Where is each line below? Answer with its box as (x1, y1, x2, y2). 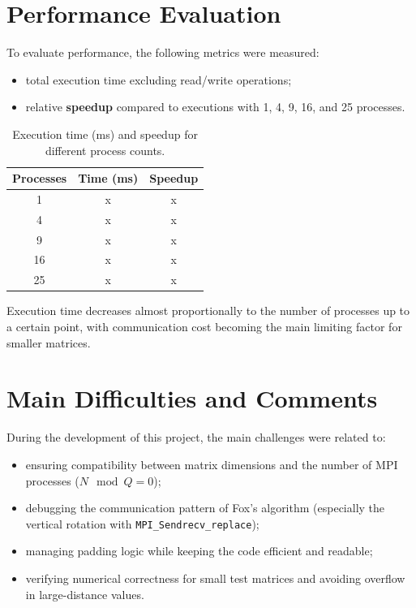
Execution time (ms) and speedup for (12, 125, 198, 142)
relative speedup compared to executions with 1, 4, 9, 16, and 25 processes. (25, 98, 405, 115)
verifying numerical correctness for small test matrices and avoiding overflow (25, 569, 405, 586)
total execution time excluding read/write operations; (25, 71, 292, 88)
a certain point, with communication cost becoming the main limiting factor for (6, 318, 402, 334)
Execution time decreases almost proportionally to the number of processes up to (6, 302, 410, 319)
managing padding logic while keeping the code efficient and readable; (25, 542, 373, 559)
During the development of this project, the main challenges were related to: (6, 429, 386, 446)
